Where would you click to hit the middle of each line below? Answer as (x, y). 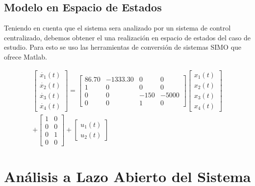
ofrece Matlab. (25, 56)
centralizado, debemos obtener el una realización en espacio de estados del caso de (127, 37)
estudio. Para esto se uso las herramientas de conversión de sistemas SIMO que (123, 47)
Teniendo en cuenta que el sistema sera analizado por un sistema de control (117, 28)
